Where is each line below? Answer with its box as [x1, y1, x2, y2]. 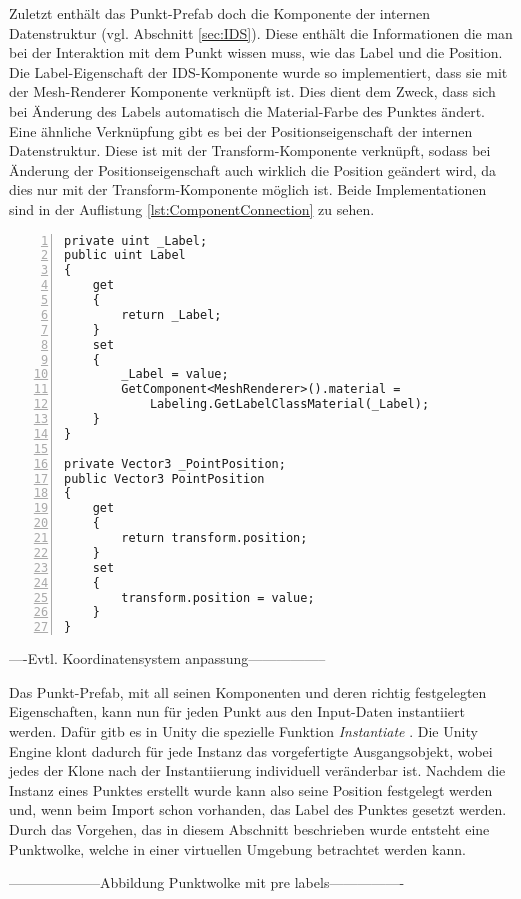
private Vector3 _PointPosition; [64, 456, 286, 471]
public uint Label [64, 248, 186, 263]
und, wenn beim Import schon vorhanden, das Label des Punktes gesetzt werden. [9, 799, 507, 820]
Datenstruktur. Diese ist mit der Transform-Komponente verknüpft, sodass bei [9, 140, 491, 161]
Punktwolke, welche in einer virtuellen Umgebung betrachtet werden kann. [9, 838, 466, 859]
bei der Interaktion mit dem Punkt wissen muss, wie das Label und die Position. [9, 42, 503, 63]
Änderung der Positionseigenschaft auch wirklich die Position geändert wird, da [9, 159, 497, 180]
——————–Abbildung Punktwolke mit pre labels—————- [9, 872, 405, 893]
